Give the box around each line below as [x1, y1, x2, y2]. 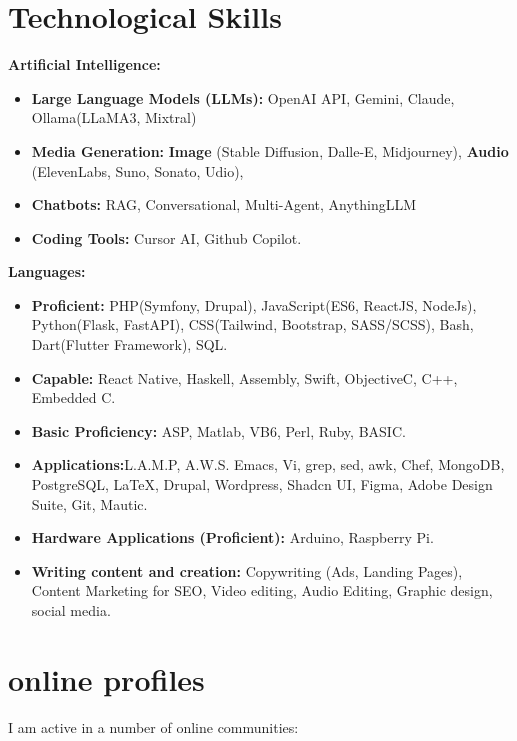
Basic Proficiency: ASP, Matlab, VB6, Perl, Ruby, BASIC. [31, 420, 406, 441]
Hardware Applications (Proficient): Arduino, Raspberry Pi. [31, 527, 434, 548]
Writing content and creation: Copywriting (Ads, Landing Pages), [31, 560, 463, 581]
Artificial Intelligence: [8, 54, 161, 75]
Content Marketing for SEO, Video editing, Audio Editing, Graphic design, [31, 580, 493, 601]
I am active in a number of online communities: [8, 716, 299, 737]
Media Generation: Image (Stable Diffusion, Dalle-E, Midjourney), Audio [31, 140, 509, 161]
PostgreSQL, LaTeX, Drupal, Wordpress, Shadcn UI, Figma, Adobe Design [31, 474, 493, 495]
